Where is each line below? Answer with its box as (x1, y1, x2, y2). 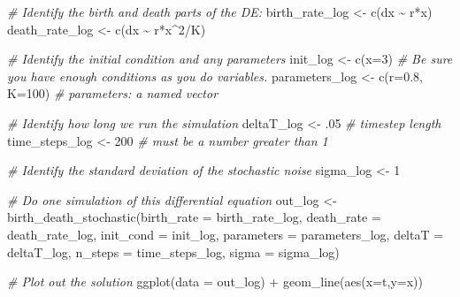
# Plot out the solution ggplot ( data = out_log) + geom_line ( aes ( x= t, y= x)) (7, 272, 423, 291)
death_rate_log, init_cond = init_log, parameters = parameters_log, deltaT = (7, 225, 444, 243)
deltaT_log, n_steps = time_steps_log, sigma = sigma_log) (7, 242, 340, 261)
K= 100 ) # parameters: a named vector (7, 84, 218, 103)
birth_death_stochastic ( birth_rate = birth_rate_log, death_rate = (7, 208, 381, 226)
